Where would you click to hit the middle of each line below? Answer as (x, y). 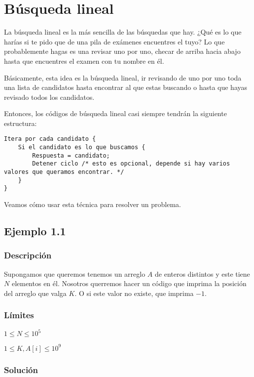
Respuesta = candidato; (71, 155)
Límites (19, 315)
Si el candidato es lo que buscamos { (82, 147)
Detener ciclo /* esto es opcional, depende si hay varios (131, 164)
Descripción (28, 255)
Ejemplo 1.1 (35, 231)
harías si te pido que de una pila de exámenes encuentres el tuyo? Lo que (114, 41)
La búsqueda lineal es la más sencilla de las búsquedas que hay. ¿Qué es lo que (123, 32)
